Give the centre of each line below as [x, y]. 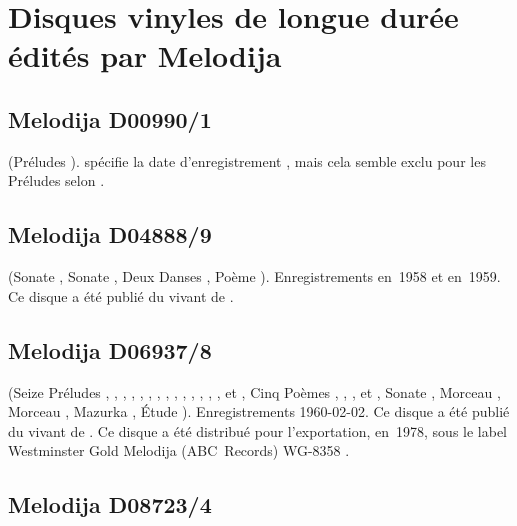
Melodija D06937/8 [110, 349]
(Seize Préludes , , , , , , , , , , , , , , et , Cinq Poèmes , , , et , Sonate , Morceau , [254, 391]
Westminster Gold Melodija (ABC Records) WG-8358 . [179, 450]
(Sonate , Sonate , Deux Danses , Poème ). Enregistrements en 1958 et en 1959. [254, 276]
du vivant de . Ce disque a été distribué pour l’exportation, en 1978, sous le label [257, 430]
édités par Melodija [145, 55]
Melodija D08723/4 [110, 504]
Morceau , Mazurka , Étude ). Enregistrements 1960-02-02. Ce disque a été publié [259, 411]
